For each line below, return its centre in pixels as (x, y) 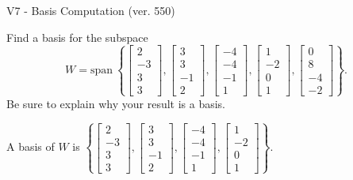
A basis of (31, 146)
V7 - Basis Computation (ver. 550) (91, 10)
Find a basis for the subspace (77, 37)
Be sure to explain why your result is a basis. (116, 103)
